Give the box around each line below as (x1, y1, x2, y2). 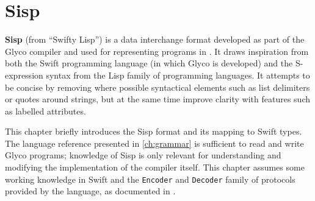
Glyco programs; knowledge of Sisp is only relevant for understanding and (5, 149, 281, 161)
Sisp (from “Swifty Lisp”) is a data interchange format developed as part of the (5, 33, 305, 46)
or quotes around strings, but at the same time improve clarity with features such (5, 93, 311, 105)
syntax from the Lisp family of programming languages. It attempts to (46, 68, 310, 81)
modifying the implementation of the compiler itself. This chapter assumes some (5, 161, 305, 174)
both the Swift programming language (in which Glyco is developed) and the (5, 57, 293, 69)
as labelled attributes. (5, 104, 86, 117)
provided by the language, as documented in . (5, 185, 176, 197)
